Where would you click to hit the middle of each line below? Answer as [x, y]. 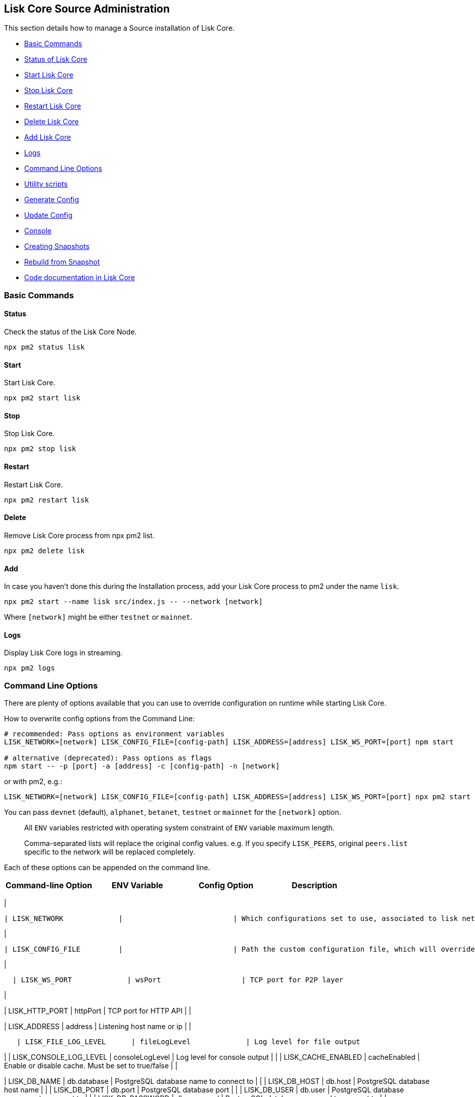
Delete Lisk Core [52, 122]
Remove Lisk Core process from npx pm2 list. [80, 535]
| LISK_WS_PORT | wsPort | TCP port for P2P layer [178, 980]
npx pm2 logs [30, 668]
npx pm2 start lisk [42, 398]
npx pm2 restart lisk [47, 500]
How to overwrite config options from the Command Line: [99, 719]
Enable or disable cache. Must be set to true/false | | [91, 1066]
